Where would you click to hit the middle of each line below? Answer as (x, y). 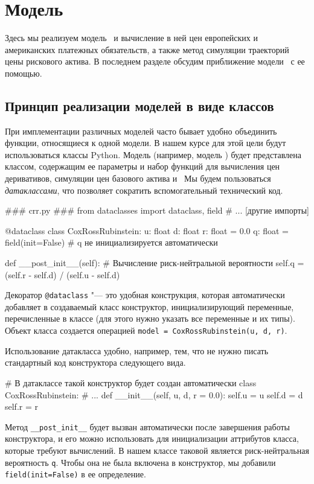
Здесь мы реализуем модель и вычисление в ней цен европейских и (132, 38)
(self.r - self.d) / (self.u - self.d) (62, 274)
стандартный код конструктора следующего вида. (95, 362)
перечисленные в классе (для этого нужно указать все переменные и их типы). (150, 318)
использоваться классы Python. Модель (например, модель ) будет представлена (153, 154)
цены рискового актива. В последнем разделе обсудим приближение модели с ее (155, 61)
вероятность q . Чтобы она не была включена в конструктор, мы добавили (140, 462)
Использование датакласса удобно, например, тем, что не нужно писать (137, 350)
